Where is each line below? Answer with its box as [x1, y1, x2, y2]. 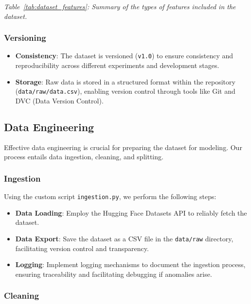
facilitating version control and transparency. [15, 243, 149, 253]
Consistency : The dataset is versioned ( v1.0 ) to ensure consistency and [15, 51, 233, 61]
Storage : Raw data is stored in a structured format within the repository [15, 76, 235, 86]
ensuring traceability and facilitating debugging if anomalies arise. [15, 269, 212, 279]
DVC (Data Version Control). [15, 95, 104, 105]
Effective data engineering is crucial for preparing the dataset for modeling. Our [4, 142, 242, 152]
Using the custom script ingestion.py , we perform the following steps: [4, 191, 216, 202]
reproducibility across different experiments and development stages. [15, 60, 219, 70]
